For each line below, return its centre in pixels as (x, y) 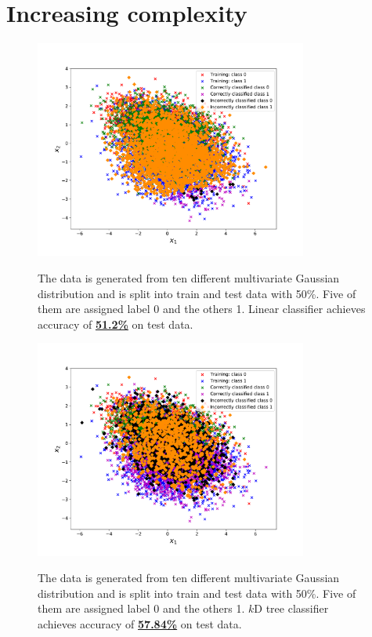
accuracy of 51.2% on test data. (116, 324)
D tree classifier (291, 608)
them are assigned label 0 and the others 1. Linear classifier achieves (202, 309)
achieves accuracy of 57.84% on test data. (140, 624)
